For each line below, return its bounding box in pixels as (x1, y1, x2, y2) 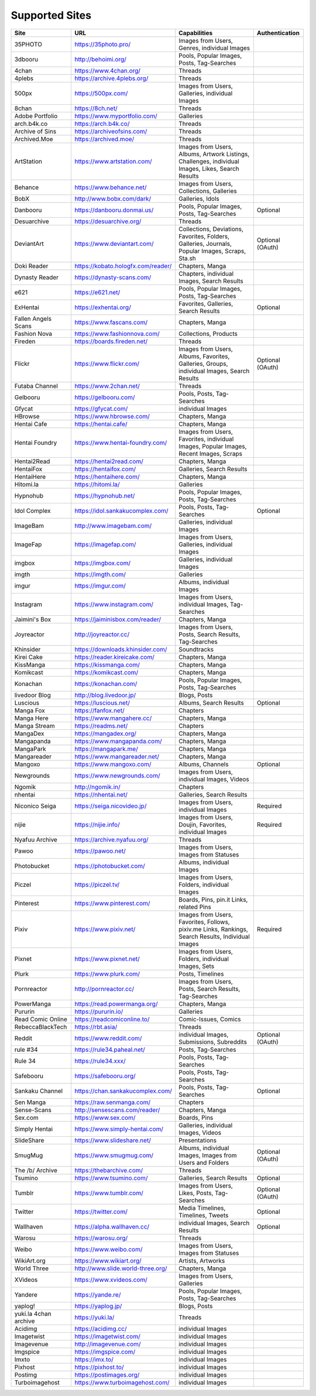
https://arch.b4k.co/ (74, 119, 130, 128)
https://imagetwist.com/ (74, 1332, 140, 1340)
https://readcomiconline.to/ (74, 1015, 150, 1023)
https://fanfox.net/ (74, 706, 125, 714)
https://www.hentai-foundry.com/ (74, 438, 167, 447)
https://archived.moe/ (74, 135, 135, 143)
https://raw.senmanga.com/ (74, 1098, 151, 1106)
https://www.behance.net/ (74, 183, 147, 191)
